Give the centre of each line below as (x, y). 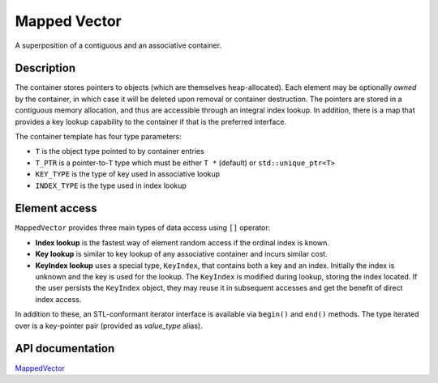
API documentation (65, 349)
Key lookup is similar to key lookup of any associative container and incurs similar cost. (181, 254)
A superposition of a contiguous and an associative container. (118, 45)
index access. (58, 299)
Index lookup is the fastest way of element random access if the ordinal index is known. (182, 242)
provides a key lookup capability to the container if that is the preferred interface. (151, 121)
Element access (56, 209)
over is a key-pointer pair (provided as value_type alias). (109, 326)
